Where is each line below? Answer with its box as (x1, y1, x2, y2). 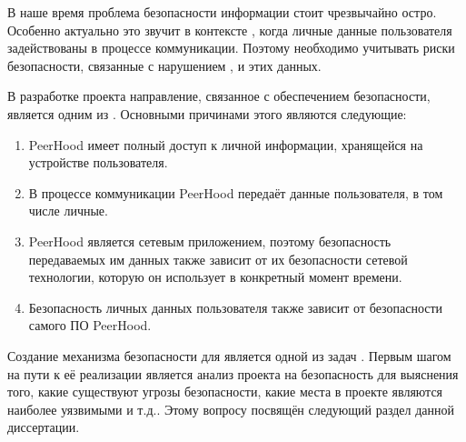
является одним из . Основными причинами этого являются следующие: (7, 104, 407, 123)
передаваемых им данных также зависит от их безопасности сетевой (28, 249, 408, 268)
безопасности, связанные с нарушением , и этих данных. (7, 55, 322, 75)
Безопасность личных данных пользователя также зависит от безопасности (28, 297, 443, 316)
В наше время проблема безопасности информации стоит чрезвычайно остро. (7, 3, 437, 21)
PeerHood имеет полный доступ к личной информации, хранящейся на (28, 135, 423, 154)
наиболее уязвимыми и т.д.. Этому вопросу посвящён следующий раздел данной (7, 399, 455, 418)
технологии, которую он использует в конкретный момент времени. (28, 267, 402, 286)
